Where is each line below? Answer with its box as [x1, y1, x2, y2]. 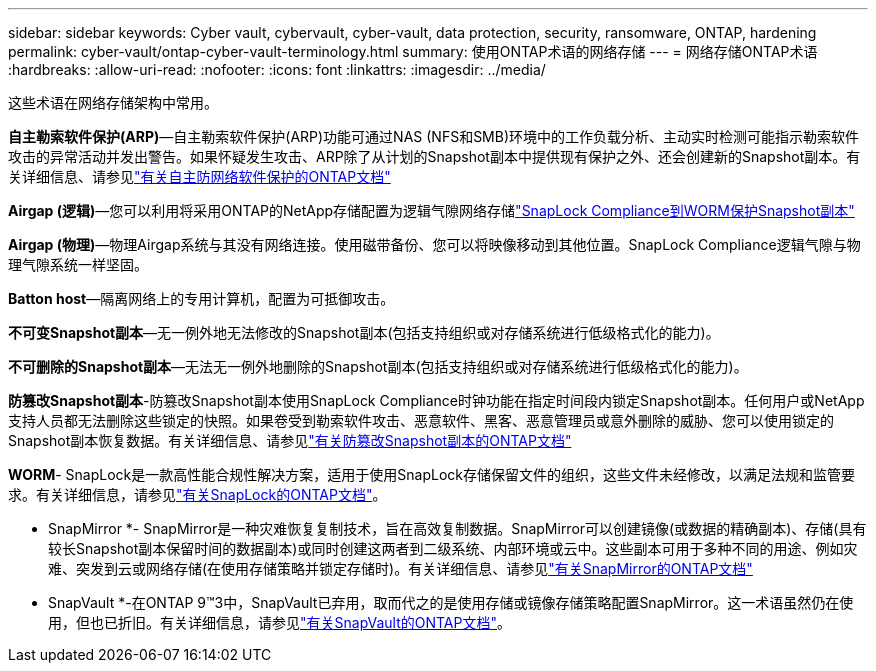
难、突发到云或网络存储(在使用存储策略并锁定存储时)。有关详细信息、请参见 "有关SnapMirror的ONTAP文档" [48, 560, 753, 577]
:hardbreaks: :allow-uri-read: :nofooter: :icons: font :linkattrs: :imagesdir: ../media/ [8, 61, 546, 78]
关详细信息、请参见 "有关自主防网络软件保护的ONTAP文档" [8, 168, 391, 185]
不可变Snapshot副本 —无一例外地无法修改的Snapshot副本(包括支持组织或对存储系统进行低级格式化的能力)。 [8, 324, 720, 341]
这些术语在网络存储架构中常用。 [8, 94, 218, 111]
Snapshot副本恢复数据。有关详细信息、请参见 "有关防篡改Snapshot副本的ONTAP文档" [8, 432, 572, 449]
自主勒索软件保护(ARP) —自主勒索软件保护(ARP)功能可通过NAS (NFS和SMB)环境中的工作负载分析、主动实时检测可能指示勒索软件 [8, 128, 860, 145]
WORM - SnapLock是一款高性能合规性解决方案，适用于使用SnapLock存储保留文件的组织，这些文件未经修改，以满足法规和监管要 [8, 466, 855, 483]
